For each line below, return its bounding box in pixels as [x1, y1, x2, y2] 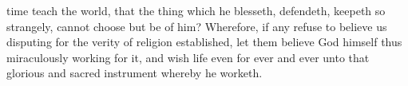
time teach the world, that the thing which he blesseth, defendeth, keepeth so [6, 2, 386, 18]
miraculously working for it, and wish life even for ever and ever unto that [6, 49, 370, 65]
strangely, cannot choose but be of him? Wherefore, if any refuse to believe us [6, 18, 387, 34]
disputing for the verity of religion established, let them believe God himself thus [6, 33, 402, 50]
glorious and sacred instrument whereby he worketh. [6, 64, 263, 81]
